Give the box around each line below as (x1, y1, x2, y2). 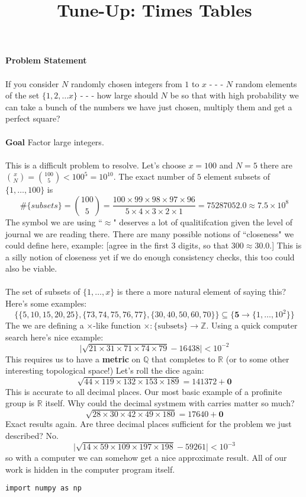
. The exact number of (113, 170, 195, 183)
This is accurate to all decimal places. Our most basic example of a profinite (5, 385, 282, 397)
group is (5, 397, 35, 409)
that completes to (152, 352, 215, 365)
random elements (235, 77, 297, 90)
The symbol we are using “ (5, 215, 102, 228)
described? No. (5, 429, 59, 441)
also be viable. (5, 262, 57, 275)
